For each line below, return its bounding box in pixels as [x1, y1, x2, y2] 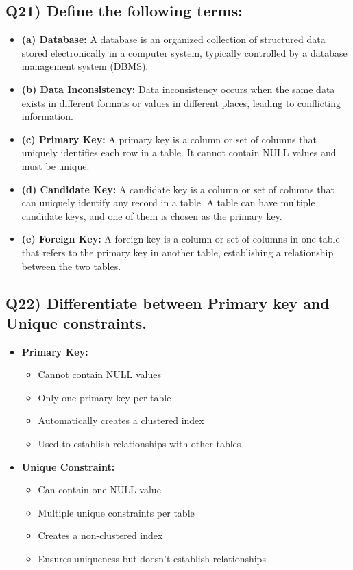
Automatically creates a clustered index [38, 413, 204, 427]
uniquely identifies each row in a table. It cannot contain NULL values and [21, 145, 337, 160]
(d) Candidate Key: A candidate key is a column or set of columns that [21, 182, 334, 196]
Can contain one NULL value [38, 482, 161, 497]
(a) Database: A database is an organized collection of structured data [21, 32, 326, 47]
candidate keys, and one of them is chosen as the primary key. [21, 208, 282, 223]
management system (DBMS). [21, 59, 149, 73]
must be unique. [21, 158, 90, 173]
